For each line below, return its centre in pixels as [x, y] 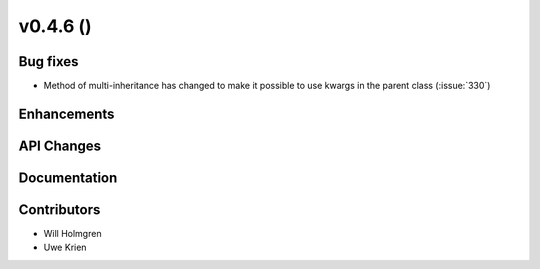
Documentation [68, 177]
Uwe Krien [65, 247]
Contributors [59, 209]
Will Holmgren [72, 234]
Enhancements [66, 113]
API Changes [60, 145]
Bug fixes [48, 61]
